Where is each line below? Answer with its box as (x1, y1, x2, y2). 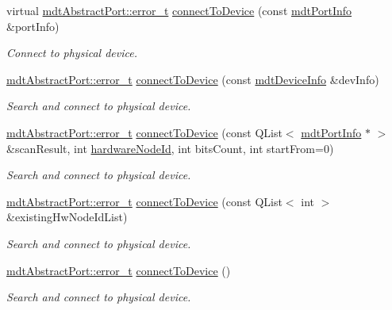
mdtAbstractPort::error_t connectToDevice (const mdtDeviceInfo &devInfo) (6, 71, 379, 87)
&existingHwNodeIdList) (6, 209, 128, 225)
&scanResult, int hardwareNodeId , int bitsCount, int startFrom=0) (6, 140, 334, 156)
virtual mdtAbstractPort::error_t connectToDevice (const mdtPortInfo (6, 2, 352, 18)
